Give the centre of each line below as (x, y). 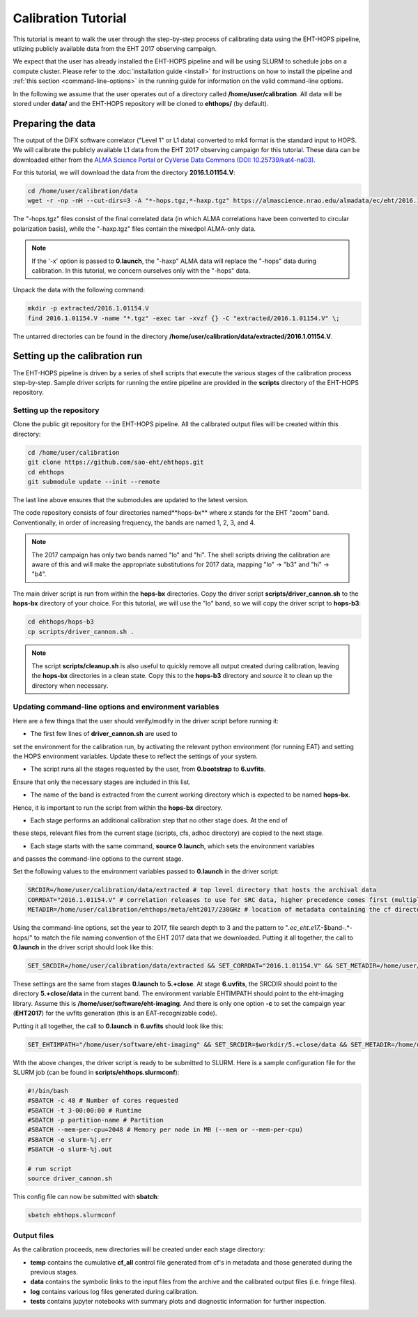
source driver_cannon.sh (70, 1179)
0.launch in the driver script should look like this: (83, 947)
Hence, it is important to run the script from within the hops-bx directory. (118, 807)
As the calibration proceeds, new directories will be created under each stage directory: (139, 1249)
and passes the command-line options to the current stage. (98, 859)
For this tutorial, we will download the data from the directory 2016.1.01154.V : (124, 172)
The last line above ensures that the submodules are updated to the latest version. (131, 500)
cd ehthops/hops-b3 (61, 622)
